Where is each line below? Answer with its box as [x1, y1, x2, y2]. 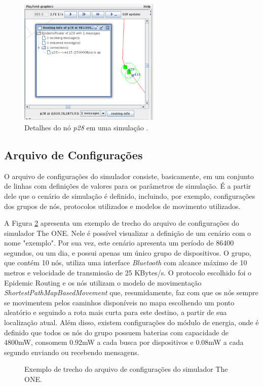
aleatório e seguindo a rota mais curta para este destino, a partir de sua [4, 307, 227, 318]
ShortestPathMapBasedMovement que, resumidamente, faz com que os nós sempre [4, 287, 258, 298]
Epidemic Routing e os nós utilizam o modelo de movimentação [4, 277, 202, 288]
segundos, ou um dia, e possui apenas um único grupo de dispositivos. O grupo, [4, 247, 252, 258]
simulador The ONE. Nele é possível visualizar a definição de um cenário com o [4, 227, 251, 238]
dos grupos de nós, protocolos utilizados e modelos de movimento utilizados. [4, 200, 241, 211]
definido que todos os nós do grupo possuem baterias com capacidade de [4, 327, 229, 337]
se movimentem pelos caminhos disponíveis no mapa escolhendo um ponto [4, 297, 235, 307]
